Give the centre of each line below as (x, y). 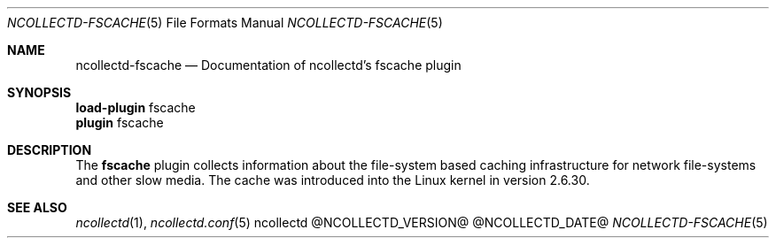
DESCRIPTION (50, 150)
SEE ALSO (37, 207)
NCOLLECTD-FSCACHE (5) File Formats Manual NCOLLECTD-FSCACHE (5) (225, 23)
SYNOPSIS (39, 92)
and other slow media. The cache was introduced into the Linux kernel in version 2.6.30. (333, 180)
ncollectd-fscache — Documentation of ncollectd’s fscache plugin (268, 65)
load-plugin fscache (136, 107)
